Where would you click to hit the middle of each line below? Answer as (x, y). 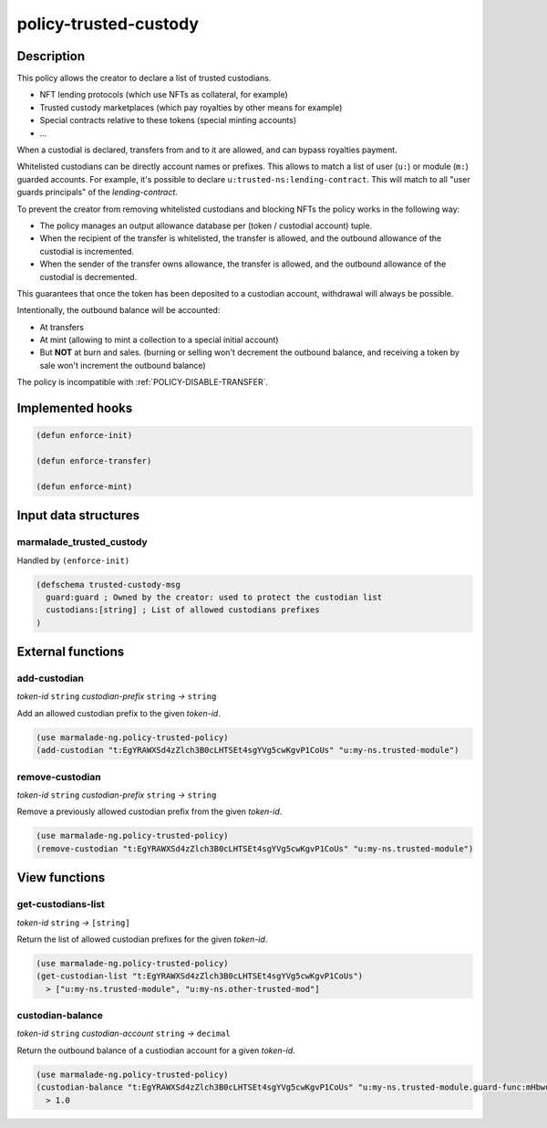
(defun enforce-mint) (84, 486)
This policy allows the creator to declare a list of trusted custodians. (144, 78)
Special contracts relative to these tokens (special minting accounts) (168, 120)
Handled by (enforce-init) (73, 560)
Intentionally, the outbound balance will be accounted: (119, 310)
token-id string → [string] (74, 923)
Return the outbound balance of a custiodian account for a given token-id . (156, 1050)
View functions (61, 877)
